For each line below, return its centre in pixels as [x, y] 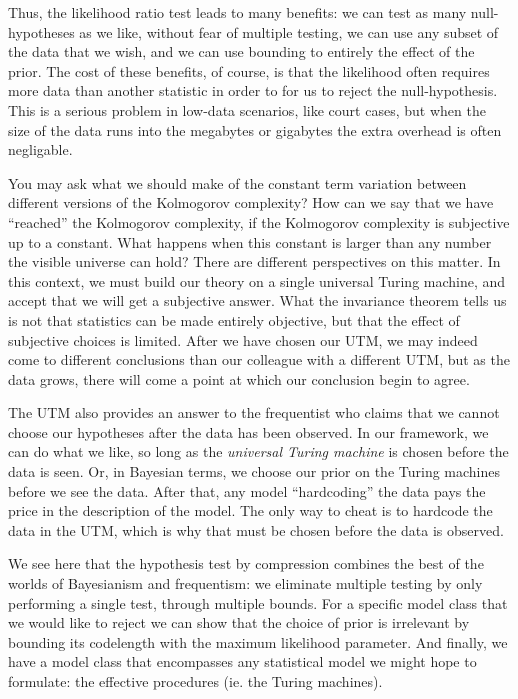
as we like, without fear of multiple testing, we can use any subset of [289, 31]
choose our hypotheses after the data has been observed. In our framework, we [248, 431]
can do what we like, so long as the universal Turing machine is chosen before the [258, 451]
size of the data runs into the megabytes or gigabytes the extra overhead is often [255, 129]
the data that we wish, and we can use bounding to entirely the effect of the [241, 51]
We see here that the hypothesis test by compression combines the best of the [246, 563]
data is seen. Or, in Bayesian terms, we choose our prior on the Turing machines [254, 471]
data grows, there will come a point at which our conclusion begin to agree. [239, 378]
